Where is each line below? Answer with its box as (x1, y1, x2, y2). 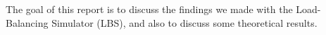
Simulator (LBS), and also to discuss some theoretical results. (51, 15, 318, 30)
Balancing (6, 15, 49, 30)
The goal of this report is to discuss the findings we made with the (6, 2, 293, 16)
